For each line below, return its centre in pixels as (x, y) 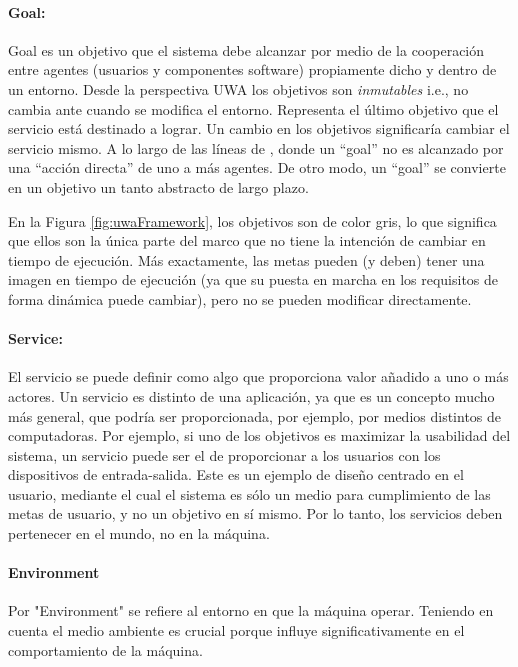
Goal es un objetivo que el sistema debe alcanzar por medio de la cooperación (246, 49)
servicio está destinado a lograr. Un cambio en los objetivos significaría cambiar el (259, 128)
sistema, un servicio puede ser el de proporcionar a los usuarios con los (224, 454)
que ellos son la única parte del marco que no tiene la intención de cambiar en (247, 240)
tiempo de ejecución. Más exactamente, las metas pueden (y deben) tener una (246, 259)
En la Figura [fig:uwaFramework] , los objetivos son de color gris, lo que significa (252, 220)
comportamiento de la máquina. (105, 649)
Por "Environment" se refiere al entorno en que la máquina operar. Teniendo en (251, 610)
